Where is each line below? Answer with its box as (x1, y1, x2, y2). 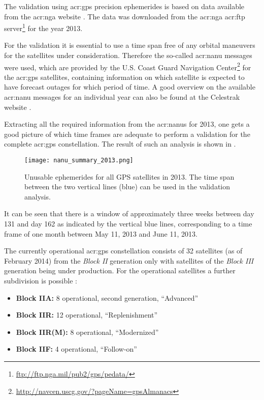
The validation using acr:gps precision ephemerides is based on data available (4, 1, 245, 11)
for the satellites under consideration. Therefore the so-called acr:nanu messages (4, 50, 252, 61)
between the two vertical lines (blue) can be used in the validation (24, 181, 230, 192)
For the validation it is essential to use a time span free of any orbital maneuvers (4, 40, 255, 50)
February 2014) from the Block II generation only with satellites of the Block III (4, 255, 254, 266)
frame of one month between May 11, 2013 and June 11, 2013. (4, 228, 197, 239)
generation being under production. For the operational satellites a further (4, 265, 236, 276)
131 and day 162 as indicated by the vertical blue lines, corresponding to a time (4, 218, 252, 229)
